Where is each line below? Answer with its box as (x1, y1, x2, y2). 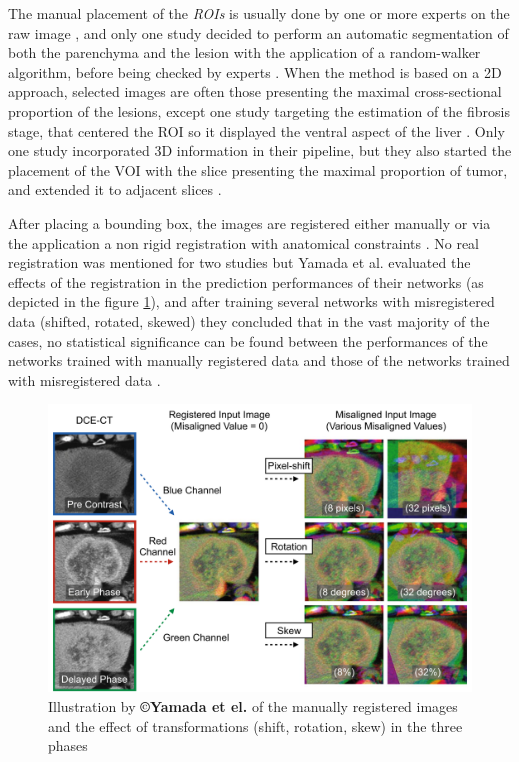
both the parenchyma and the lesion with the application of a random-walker (8, 42, 481, 63)
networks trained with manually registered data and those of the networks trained (8, 350, 510, 371)
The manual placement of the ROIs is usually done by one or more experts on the (8, 3, 510, 23)
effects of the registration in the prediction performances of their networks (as (8, 271, 484, 292)
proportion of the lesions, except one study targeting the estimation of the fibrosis (8, 100, 510, 121)
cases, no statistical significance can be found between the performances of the (8, 330, 488, 351)
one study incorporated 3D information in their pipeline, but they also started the (8, 140, 512, 161)
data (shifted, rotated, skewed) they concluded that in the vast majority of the (8, 310, 490, 331)
